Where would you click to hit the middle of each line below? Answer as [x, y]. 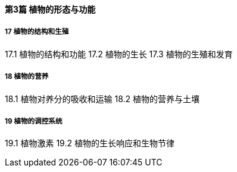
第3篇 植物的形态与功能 [50, 9]
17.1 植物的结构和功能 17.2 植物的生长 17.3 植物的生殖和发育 [119, 54]
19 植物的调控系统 [34, 121]
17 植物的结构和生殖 [37, 32]
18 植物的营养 [27, 77]
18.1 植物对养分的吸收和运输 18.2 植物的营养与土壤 [102, 99]
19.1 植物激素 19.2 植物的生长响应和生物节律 [90, 143]
